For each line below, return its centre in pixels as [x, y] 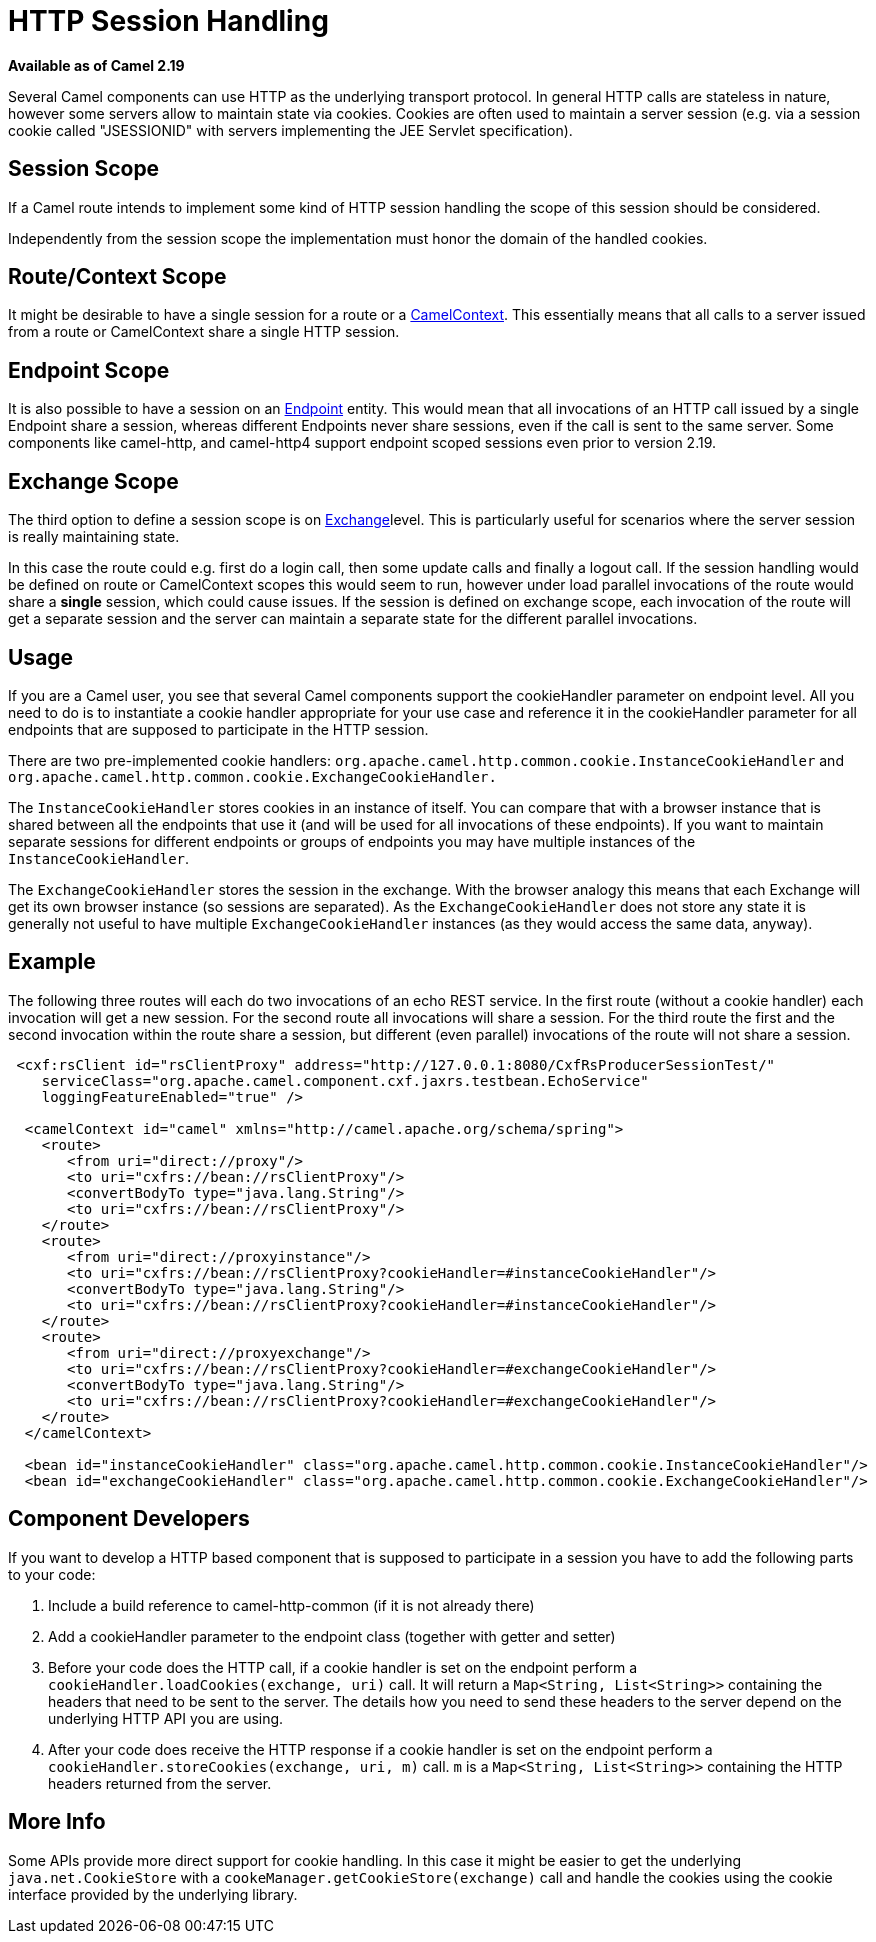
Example [52, 962]
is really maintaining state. [94, 537]
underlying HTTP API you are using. [166, 1718]
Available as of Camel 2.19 [96, 65]
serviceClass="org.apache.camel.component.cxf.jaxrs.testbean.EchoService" [345, 1080]
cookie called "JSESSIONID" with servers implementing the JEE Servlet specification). [290, 130]
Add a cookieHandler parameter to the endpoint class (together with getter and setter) [332, 1636]
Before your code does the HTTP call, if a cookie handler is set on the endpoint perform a [343, 1667]
